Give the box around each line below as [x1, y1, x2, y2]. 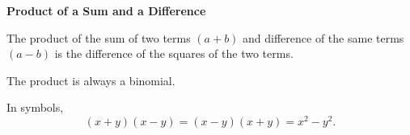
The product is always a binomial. [6, 72, 175, 88]
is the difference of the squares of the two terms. [54, 45, 294, 62]
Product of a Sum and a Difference [6, 2, 206, 18]
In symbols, [6, 99, 64, 116]
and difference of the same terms [243, 29, 404, 46]
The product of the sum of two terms [6, 29, 191, 46]
